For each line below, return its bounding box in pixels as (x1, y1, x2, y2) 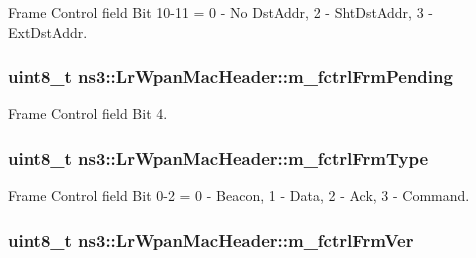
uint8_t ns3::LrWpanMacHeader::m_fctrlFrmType (8, 145, 429, 170)
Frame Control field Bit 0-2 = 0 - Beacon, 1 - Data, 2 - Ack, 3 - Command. (8, 185, 470, 206)
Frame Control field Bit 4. (8, 103, 168, 124)
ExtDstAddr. (8, 21, 88, 42)
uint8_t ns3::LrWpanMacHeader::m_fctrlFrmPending (8, 64, 453, 89)
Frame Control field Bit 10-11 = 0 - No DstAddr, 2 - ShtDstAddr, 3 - (8, 2, 433, 22)
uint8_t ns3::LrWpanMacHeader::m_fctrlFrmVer (8, 227, 414, 252)
